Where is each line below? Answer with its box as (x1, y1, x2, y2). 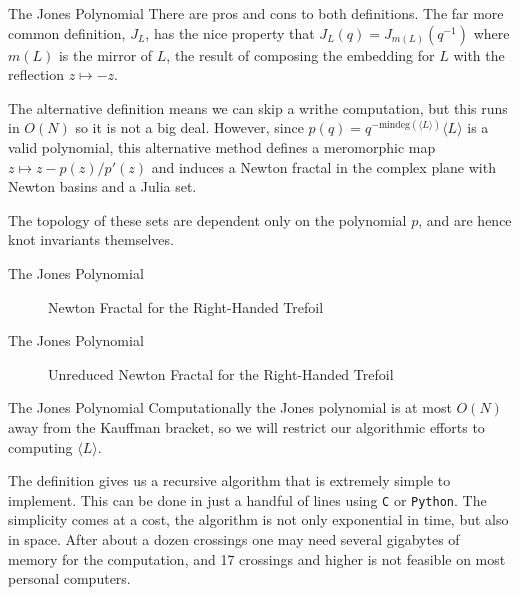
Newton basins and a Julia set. (8, 176, 197, 197)
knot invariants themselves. (8, 229, 174, 250)
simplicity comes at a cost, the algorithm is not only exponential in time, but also (8, 509, 509, 530)
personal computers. (8, 568, 131, 589)
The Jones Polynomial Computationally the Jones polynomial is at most (8, 397, 452, 418)
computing (8, 436, 73, 457)
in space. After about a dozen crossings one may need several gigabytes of (8, 528, 460, 549)
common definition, (8, 22, 126, 43)
